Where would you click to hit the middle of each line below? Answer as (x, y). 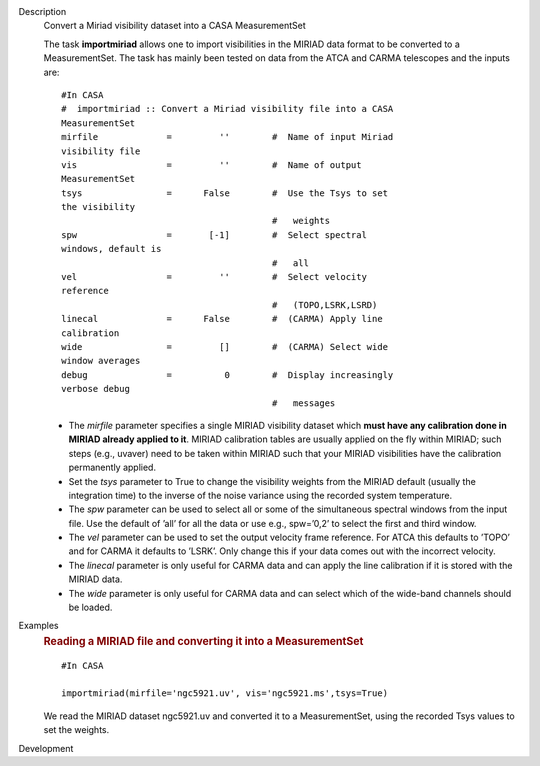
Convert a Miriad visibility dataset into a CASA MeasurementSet (175, 26)
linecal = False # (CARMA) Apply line (222, 319)
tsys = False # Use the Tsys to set (225, 193)
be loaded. (90, 607)
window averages (101, 361)
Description (42, 11)
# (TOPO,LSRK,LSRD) (324, 304)
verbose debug (95, 389)
